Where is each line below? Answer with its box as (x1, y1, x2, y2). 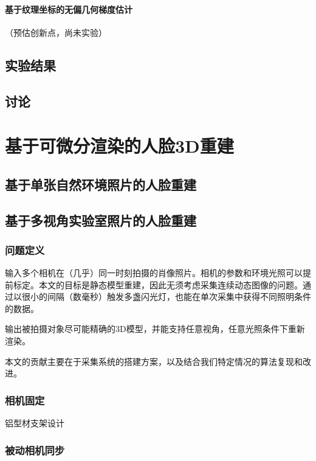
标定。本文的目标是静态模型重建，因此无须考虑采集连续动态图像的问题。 (13, 278, 303, 291)
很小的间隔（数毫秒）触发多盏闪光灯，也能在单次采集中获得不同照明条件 (21, 290, 311, 303)
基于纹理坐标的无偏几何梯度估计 (5, 2, 132, 15)
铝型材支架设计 (5, 417, 64, 429)
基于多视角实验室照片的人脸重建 (5, 210, 196, 229)
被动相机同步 (5, 442, 65, 457)
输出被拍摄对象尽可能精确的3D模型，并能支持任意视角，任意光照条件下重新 (5, 322, 305, 335)
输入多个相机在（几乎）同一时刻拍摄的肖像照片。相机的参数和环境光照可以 (5, 266, 303, 279)
